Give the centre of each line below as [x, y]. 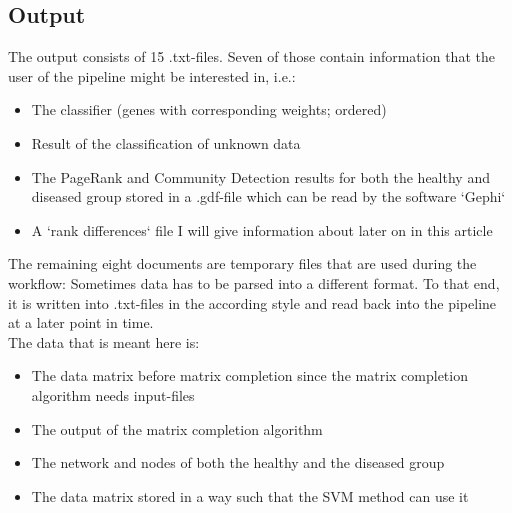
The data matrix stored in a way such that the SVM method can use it [250, 495]
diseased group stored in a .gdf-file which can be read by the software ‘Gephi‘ [268, 196]
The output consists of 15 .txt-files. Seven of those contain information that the [251, 56]
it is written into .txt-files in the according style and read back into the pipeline [252, 302]
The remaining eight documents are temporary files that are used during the [242, 263]
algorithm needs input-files [113, 394]
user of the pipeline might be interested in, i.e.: [152, 75]
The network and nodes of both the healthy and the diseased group [238, 462]
